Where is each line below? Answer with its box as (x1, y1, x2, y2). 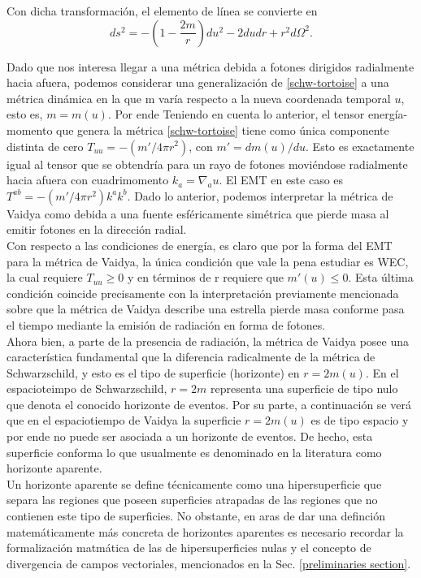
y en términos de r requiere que (127, 269, 284, 286)
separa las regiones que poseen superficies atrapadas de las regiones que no (7, 491, 378, 508)
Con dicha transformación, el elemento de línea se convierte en (7, 2, 318, 19)
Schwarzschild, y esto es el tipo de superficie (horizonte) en (7, 364, 300, 381)
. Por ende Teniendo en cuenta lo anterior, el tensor (107, 106, 365, 123)
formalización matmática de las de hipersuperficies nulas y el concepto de (7, 539, 371, 556)
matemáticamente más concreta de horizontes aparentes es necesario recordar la (7, 523, 404, 540)
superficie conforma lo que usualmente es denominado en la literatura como (7, 443, 382, 460)
